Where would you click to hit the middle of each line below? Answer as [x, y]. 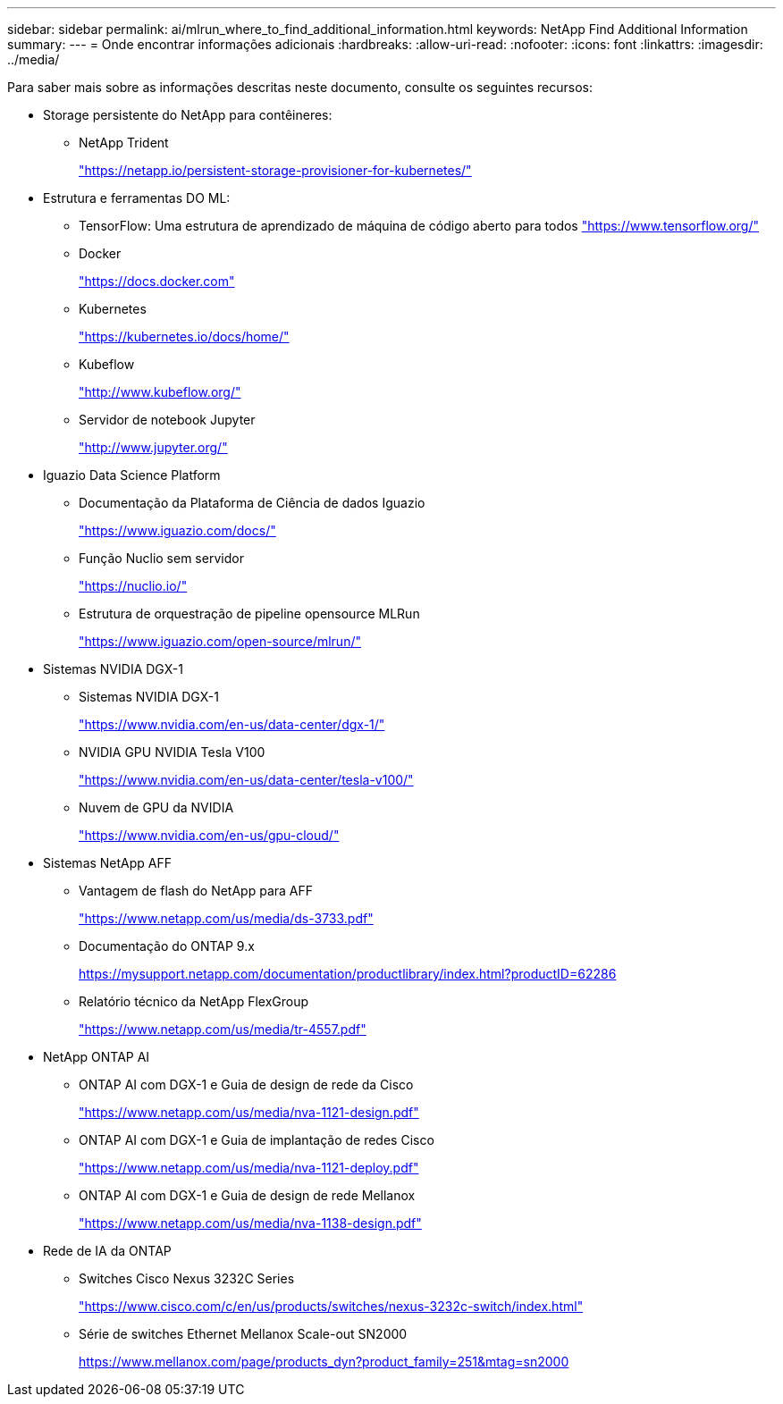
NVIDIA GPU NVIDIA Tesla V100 [172, 752]
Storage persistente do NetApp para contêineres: [188, 115]
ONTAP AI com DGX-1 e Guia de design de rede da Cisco [246, 1085]
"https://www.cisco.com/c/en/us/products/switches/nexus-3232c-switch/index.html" [331, 1306]
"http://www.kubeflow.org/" [160, 392]
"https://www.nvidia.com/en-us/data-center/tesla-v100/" [246, 780]
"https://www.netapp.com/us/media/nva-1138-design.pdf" [250, 1223]
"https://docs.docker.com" [157, 281]
